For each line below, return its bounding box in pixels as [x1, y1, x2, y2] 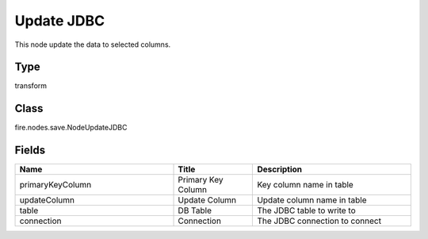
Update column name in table [257, 195, 367, 206]
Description [257, 164, 303, 175]
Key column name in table [257, 179, 354, 191]
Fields [14, 144, 46, 157]
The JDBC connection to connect [257, 215, 382, 226]
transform [14, 81, 48, 91]
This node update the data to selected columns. [14, 40, 171, 49]
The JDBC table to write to [257, 205, 356, 216]
